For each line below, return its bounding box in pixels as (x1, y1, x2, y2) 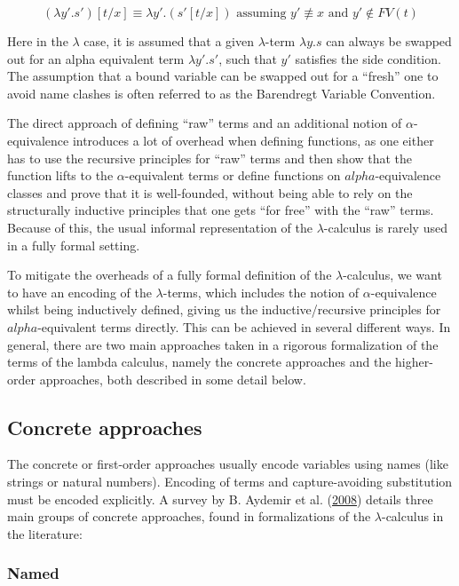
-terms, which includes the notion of (162, 282, 360, 301)
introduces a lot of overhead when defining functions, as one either (72, 131, 434, 149)
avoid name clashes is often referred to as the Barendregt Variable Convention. (7, 83, 436, 102)
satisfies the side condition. (295, 49, 441, 67)
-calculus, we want (343, 265, 442, 284)
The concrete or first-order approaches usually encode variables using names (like (7, 455, 448, 473)
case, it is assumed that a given (83, 32, 254, 50)
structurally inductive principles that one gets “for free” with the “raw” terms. (7, 201, 434, 219)
